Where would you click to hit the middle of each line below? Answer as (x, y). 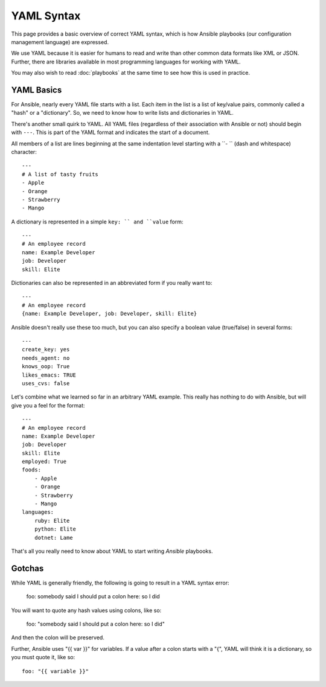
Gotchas (27, 568)
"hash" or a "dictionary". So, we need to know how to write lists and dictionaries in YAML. (122, 113)
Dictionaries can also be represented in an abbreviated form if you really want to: (112, 283)
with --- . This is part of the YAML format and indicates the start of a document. (110, 132)
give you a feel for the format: (48, 405)
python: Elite (55, 529)
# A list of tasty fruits (60, 174)
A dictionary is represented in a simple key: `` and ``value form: (97, 222)
